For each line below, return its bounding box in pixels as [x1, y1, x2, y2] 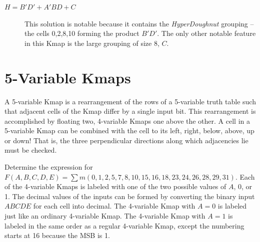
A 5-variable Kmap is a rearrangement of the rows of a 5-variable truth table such [4, 96, 256, 106]
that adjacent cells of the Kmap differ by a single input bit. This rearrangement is [4, 106, 256, 116]
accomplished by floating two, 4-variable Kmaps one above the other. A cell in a [4, 115, 250, 126]
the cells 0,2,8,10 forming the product [24, 28, 139, 38]
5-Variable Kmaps [4, 67, 131, 87]
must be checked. [4, 145, 57, 155]
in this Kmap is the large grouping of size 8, [24, 37, 159, 48]
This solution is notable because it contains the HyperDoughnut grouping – [24, 18, 254, 28]
